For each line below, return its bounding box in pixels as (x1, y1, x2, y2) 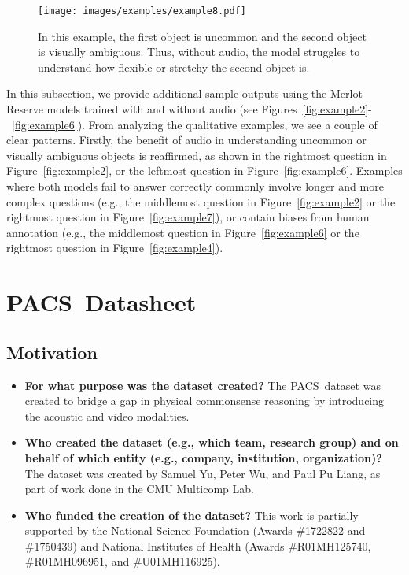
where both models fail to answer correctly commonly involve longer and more (6, 178, 384, 194)
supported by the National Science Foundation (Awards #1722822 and (24, 522, 366, 539)
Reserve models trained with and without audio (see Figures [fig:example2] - (6, 101, 372, 117)
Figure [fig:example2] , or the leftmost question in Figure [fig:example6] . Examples (6, 162, 403, 179)
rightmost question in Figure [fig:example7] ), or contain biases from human (6, 209, 370, 225)
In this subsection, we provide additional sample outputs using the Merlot (6, 85, 363, 102)
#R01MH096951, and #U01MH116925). (24, 553, 220, 569)
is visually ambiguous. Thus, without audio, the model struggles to (38, 43, 360, 60)
